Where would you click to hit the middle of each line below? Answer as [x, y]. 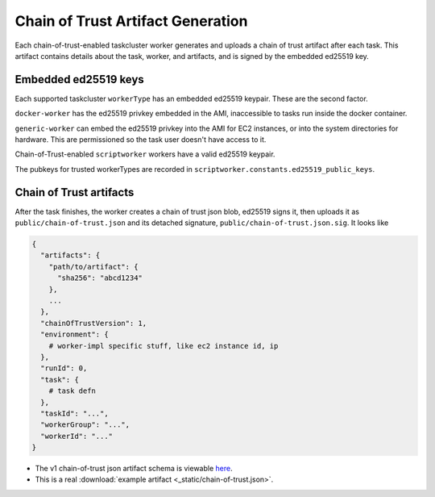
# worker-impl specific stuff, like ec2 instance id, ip [164, 346]
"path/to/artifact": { [93, 267]
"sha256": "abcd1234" [100, 278]
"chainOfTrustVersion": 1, [94, 323]
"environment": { [75, 334]
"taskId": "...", [75, 413]
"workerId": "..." [77, 436]
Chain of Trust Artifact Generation [131, 21]
